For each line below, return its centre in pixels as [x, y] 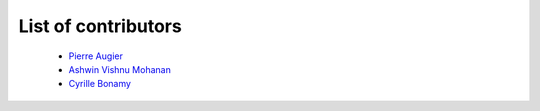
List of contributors [100, 26]
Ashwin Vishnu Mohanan [120, 69]
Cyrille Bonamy [100, 84]
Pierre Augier [96, 56]
